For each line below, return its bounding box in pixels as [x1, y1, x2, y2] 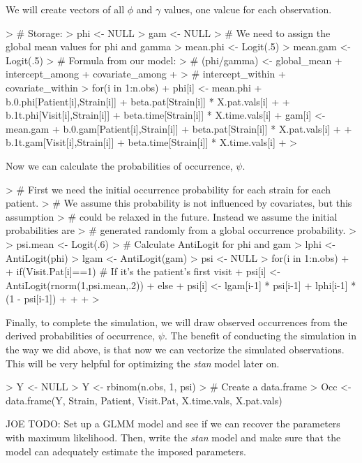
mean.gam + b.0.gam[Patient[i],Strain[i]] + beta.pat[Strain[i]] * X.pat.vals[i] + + [6, 121, 352, 135]
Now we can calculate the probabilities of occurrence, [6, 158, 233, 172]
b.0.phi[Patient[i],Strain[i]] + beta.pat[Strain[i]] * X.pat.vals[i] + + [6, 94, 290, 108]
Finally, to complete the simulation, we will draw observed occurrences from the [6, 314, 347, 329]
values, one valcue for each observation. [163, 2, 332, 16]
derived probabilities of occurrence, [6, 328, 156, 343]
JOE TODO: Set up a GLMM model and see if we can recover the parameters [6, 416, 340, 431]
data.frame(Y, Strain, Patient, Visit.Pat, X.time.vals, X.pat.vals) [6, 392, 282, 407]
